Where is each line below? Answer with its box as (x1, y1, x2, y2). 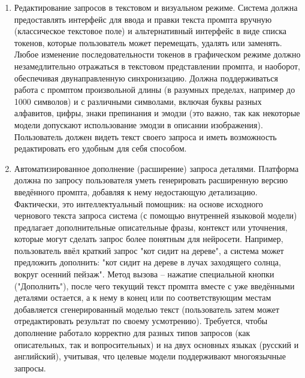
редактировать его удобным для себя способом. (14, 142, 187, 155)
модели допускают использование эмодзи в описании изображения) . (14, 118, 263, 131)
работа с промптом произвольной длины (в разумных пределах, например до (14, 83, 295, 96)
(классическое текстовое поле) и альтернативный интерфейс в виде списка (14, 25, 287, 37)
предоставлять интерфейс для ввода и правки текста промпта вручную (14, 13, 272, 25)
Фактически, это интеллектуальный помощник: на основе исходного (14, 197, 263, 210)
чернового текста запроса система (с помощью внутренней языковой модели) (14, 209, 297, 222)
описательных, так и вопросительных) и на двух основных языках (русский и (14, 338, 299, 350)
